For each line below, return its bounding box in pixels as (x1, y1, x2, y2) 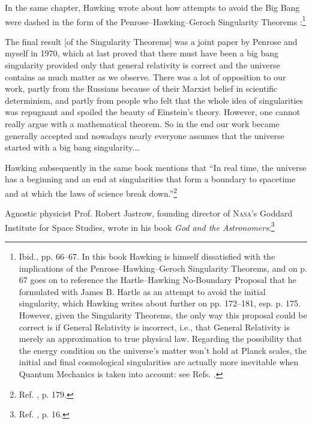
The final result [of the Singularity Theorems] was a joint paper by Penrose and (5, 35, 298, 47)
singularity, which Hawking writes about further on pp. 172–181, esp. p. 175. (19, 297, 301, 309)
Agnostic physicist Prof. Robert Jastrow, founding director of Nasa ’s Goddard (5, 207, 293, 219)
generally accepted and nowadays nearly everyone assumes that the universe (5, 129, 284, 142)
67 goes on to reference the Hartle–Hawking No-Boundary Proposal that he (19, 273, 296, 286)
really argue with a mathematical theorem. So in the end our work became (5, 118, 280, 130)
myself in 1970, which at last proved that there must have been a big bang (5, 47, 279, 59)
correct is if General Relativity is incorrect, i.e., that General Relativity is (19, 320, 290, 333)
